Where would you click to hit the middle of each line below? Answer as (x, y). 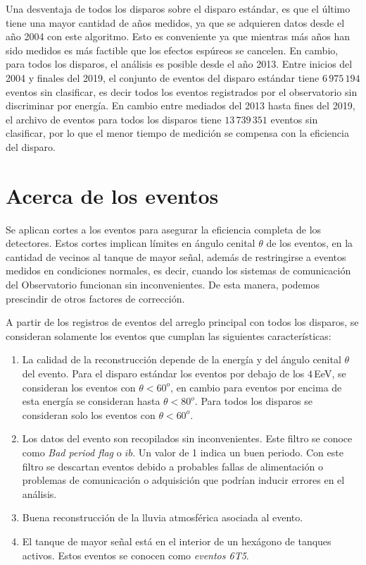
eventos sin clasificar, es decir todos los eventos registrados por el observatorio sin (182, 91)
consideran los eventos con (79, 387)
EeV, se (330, 373)
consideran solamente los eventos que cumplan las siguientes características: (169, 335)
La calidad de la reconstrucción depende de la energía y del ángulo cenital (182, 359)
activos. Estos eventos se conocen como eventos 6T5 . (135, 555)
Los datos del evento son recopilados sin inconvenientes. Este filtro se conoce (187, 438)
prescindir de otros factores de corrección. (95, 298)
